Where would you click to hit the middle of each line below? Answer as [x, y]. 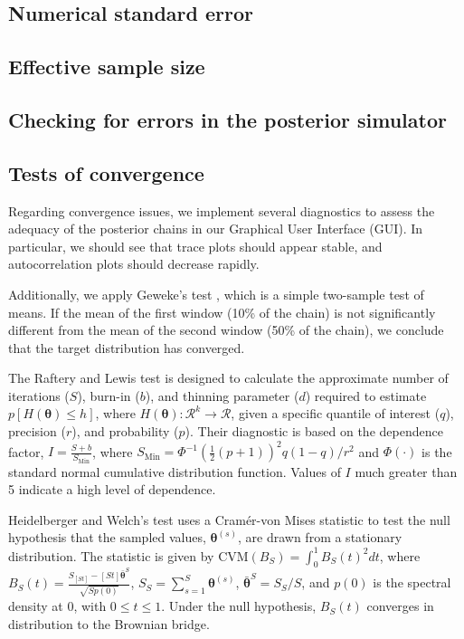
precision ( [37, 431]
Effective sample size [107, 67]
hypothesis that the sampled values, [107, 537]
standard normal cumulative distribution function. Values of [175, 471]
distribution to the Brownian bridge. [109, 623]
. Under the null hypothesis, [239, 606]
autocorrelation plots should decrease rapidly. [134, 264]
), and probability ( [125, 431]
